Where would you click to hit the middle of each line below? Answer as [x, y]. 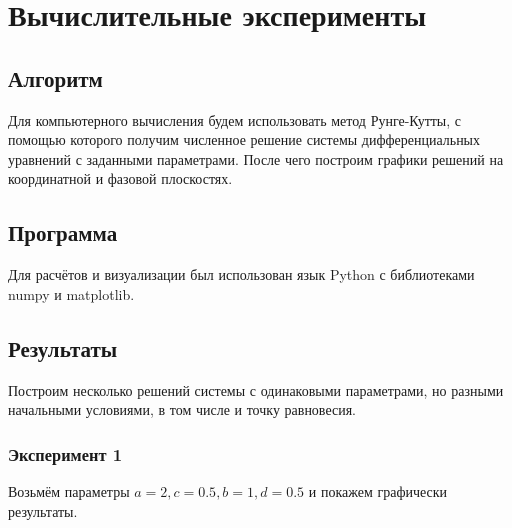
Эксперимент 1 [65, 453]
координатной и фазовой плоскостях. [120, 178]
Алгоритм [55, 77]
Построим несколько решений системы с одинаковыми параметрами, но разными [256, 389]
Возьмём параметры [69, 490]
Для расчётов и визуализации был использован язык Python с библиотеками [241, 274]
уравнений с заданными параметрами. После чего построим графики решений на [256, 158]
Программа [63, 232]
